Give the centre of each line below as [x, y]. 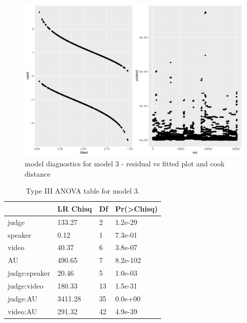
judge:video [26, 285]
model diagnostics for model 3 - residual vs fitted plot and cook [125, 164]
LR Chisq [75, 208]
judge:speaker [29, 273]
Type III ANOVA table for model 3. [83, 191]
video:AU [22, 311]
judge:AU [23, 298]
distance [38, 173]
